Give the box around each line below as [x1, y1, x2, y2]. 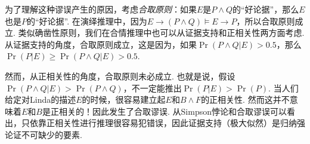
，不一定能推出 [123, 81, 182, 94]
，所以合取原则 [236, 14, 295, 27]
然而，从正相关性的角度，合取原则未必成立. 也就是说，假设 [5, 69, 235, 82]
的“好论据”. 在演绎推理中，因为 [27, 14, 147, 27]
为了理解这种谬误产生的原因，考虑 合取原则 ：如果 [5, 3, 197, 15]
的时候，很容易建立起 [82, 93, 166, 106]
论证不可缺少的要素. [5, 128, 82, 140]
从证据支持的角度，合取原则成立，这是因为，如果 [5, 38, 197, 50]
